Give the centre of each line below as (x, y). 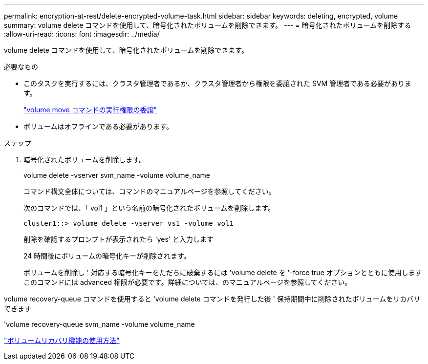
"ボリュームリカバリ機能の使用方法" (62, 340)
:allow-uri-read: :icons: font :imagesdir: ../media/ (82, 34)
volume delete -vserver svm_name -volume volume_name (117, 175)
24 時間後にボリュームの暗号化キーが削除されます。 (107, 256)
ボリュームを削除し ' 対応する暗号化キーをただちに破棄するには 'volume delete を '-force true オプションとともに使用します (223, 272)
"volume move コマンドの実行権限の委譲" (90, 110)
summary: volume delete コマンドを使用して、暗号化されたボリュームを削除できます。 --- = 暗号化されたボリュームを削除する (208, 25)
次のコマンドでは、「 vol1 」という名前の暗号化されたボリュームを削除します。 (149, 208)
